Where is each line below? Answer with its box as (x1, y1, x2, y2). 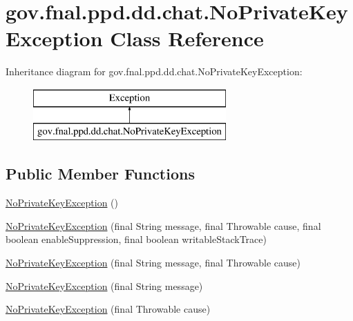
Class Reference (110, 24, 264, 52)
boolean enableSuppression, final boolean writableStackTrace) (6, 232, 267, 246)
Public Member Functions (6, 163, 195, 184)
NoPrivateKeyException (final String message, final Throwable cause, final (6, 218, 321, 233)
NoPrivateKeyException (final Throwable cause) (6, 302, 211, 316)
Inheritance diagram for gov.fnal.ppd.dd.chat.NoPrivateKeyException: (6, 64, 303, 79)
